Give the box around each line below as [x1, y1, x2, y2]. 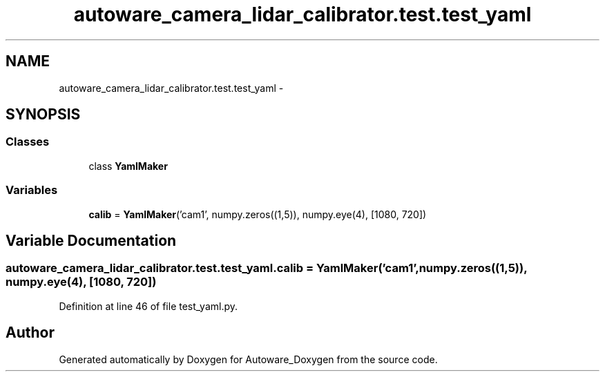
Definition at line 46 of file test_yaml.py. [59, 300, 238, 312]
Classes [6, 135, 50, 149]
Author [6, 324, 55, 342]
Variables [6, 183, 58, 197]
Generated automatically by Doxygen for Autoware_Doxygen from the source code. [59, 353, 438, 365]
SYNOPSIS [6, 106, 81, 124]
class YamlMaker [88, 159, 168, 172]
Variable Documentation [6, 231, 177, 249]
